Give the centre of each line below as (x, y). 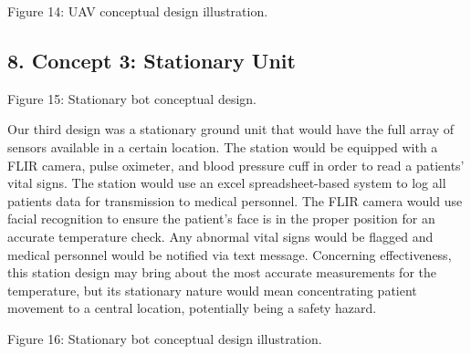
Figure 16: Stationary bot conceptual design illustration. (165, 338)
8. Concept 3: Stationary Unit (152, 60)
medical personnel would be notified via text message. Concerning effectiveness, (230, 254)
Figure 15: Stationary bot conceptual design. (132, 98)
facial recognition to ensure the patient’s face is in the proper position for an (221, 219)
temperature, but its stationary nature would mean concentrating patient (212, 290)
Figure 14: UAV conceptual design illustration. (138, 11)
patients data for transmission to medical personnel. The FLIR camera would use (235, 200)
